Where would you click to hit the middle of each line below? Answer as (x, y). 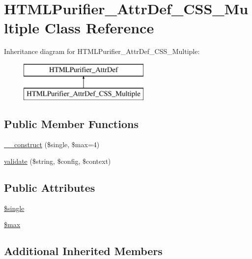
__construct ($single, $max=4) (52, 144)
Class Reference (99, 28)
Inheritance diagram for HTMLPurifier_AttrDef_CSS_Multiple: (102, 51)
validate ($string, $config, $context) (57, 161)
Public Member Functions (71, 124)
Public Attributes (50, 187)
